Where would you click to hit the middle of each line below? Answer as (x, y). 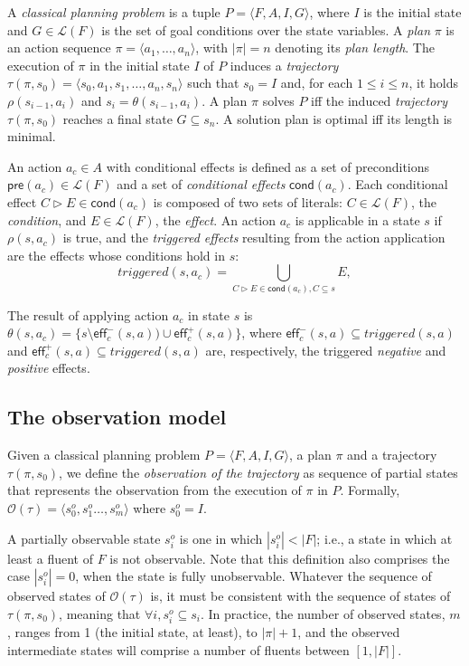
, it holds (433, 83)
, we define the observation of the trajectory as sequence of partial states (258, 472)
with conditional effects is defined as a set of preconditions (268, 166)
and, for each (317, 83)
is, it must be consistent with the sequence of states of (300, 596)
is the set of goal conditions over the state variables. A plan (266, 29)
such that (213, 83)
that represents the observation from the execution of (155, 490)
